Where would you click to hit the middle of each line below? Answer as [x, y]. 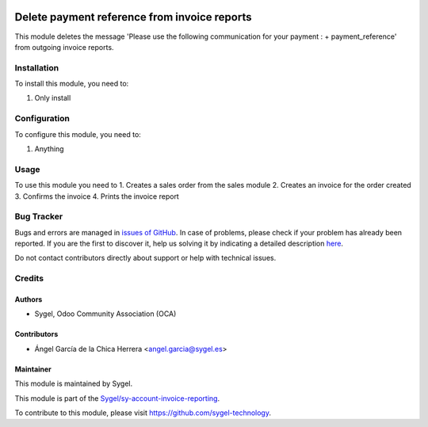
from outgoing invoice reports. [64, 47]
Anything [49, 149]
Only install [53, 98]
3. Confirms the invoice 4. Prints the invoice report [97, 196]
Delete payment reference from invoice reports [133, 17]
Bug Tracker [39, 216]
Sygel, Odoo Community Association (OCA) [105, 314]
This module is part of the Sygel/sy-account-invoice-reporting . [117, 398]
